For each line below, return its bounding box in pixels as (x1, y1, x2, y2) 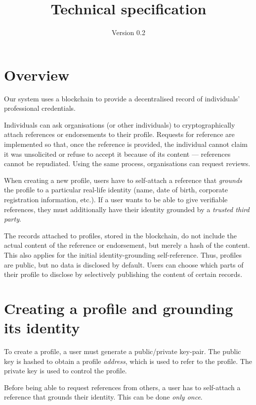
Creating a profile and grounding (4, 298, 233, 318)
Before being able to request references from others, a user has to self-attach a (4, 382, 241, 392)
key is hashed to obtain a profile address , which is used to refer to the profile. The (4, 356, 252, 366)
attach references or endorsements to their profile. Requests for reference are (4, 129, 235, 139)
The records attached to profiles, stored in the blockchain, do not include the (4, 230, 237, 240)
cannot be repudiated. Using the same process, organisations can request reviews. (4, 158, 251, 169)
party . (4, 214, 21, 224)
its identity (4, 317, 80, 338)
